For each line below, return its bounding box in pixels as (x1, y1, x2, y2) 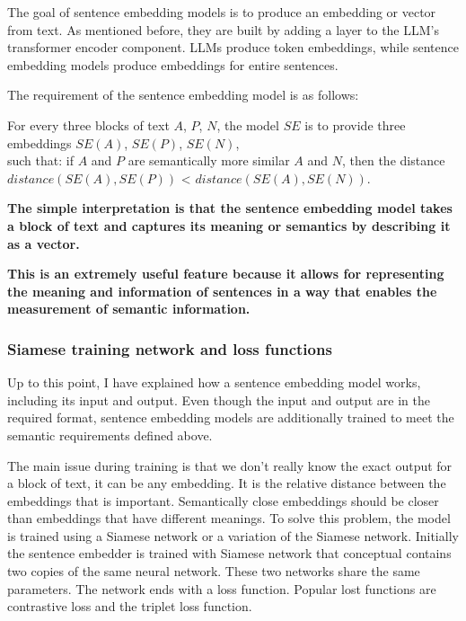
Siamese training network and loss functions (7, 337, 332, 359)
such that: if (7, 151, 74, 170)
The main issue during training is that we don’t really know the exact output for (7, 456, 453, 475)
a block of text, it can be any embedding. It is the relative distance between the (7, 474, 446, 492)
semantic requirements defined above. (7, 425, 213, 444)
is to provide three (304, 115, 406, 134)
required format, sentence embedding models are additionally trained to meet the (7, 408, 454, 427)
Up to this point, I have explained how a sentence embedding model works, (7, 373, 421, 392)
